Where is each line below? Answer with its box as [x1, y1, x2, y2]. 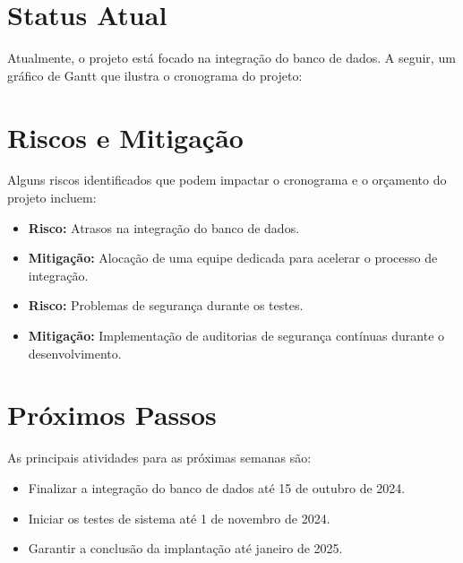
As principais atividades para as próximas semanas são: [7, 448, 312, 467]
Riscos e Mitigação [7, 118, 244, 155]
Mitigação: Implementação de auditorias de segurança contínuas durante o [28, 326, 445, 344]
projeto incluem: [7, 188, 97, 207]
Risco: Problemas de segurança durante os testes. [28, 296, 304, 315]
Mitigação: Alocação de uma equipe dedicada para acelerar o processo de [28, 248, 438, 267]
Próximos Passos [7, 396, 217, 433]
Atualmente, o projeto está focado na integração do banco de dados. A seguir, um [7, 48, 456, 67]
